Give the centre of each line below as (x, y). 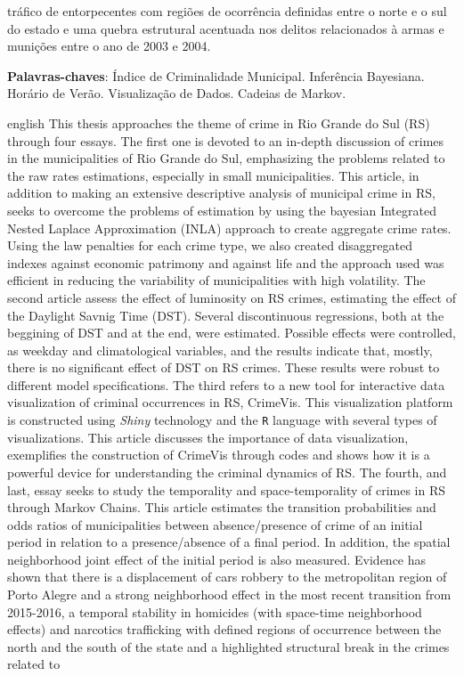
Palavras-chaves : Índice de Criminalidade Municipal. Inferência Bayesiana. (216, 75)
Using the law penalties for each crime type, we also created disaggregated (210, 245)
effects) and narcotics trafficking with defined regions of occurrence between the (224, 629)
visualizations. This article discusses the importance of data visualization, (208, 437)
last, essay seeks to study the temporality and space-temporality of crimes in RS (227, 489)
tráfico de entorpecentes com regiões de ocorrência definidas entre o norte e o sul (227, 11)
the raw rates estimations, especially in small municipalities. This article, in (213, 175)
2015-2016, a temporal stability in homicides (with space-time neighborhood (215, 611)
